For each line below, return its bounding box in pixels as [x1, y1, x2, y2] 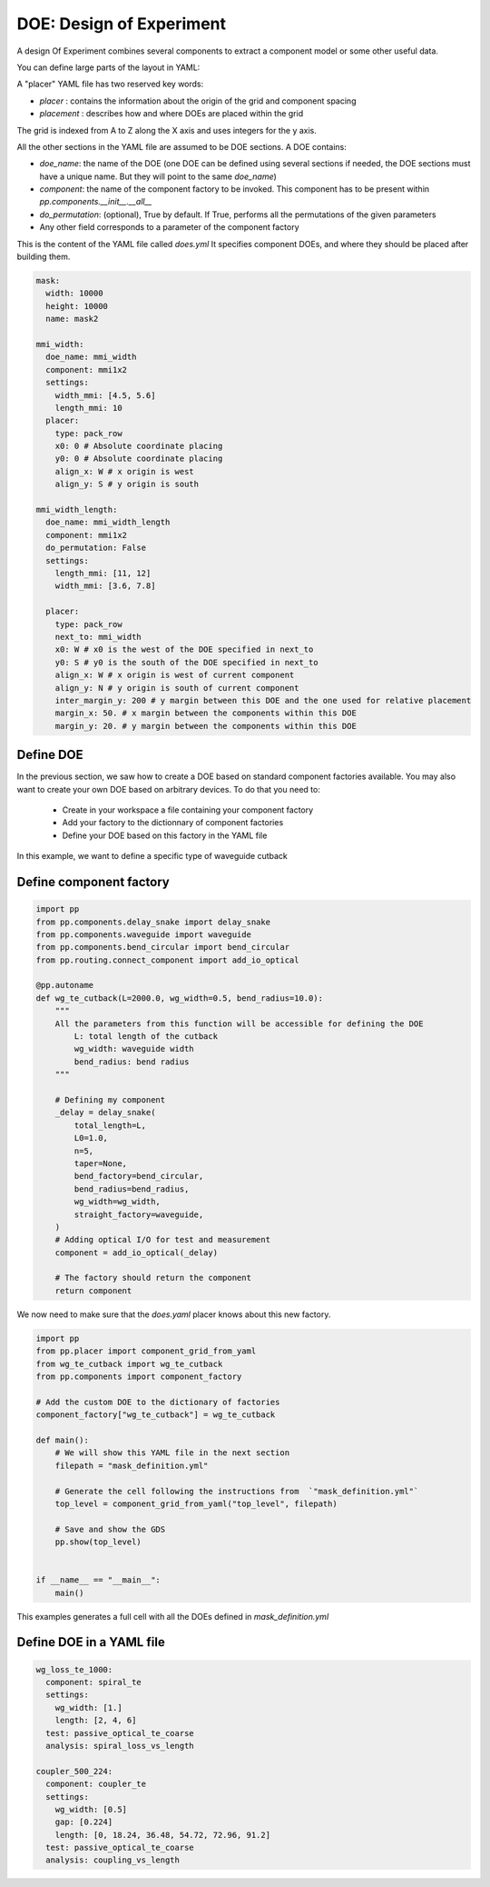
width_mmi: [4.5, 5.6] [54, 390, 156, 400]
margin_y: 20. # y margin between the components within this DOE [54, 721, 358, 731]
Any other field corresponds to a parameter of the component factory [39, 222, 299, 233]
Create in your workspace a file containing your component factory [62, 804, 314, 815]
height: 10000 [45, 301, 109, 311]
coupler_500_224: [35, 1766, 113, 1776]
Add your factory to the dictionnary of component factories [62, 817, 284, 828]
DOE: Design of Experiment [16, 14, 227, 34]
